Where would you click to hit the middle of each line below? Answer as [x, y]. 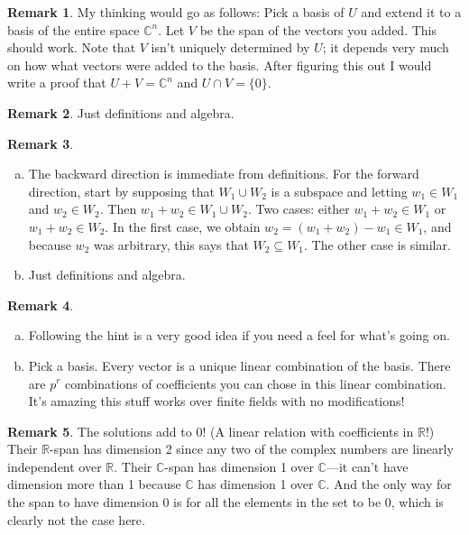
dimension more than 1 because [94, 484]
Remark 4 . [41, 304]
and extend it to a [411, 12]
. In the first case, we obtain [183, 226]
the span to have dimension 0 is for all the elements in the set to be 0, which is [225, 502]
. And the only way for [389, 484]
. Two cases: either [299, 209]
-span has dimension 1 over [239, 466]
